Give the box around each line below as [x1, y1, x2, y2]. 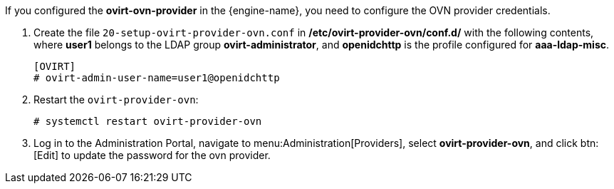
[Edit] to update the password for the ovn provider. [33, 149, 271, 161]
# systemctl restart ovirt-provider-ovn [33, 116, 262, 127]
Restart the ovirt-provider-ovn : [33, 93, 199, 106]
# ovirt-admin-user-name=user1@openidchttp [33, 72, 280, 83]
